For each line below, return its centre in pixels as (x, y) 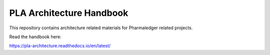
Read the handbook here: (35, 37)
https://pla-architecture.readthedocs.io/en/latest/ (60, 46)
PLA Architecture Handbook (69, 13)
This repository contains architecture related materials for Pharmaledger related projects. (101, 28)
